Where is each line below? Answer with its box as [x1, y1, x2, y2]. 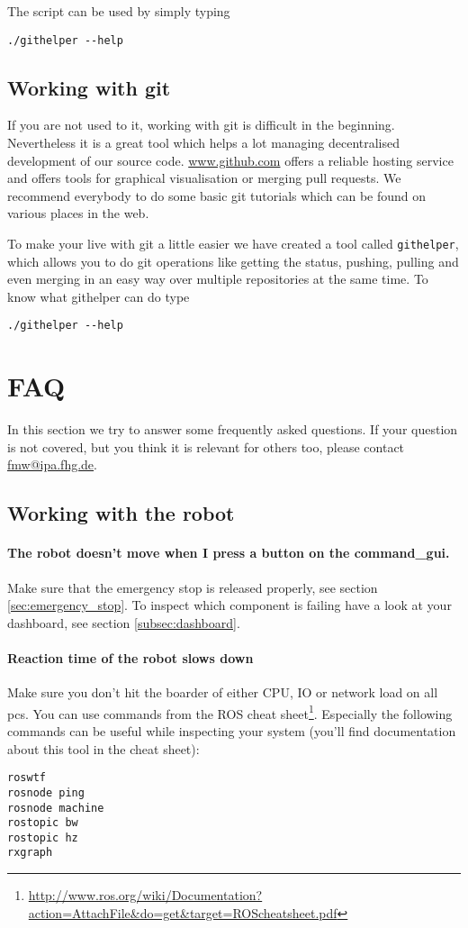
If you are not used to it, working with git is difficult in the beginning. [7, 115, 395, 134]
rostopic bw [7, 816, 78, 830]
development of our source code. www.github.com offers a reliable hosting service [7, 150, 454, 169]
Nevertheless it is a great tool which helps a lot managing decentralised [7, 133, 400, 152]
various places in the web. [7, 204, 149, 223]
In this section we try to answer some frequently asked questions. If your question [7, 420, 458, 439]
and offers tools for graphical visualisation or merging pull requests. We [7, 168, 401, 187]
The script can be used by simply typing [7, 2, 230, 20]
